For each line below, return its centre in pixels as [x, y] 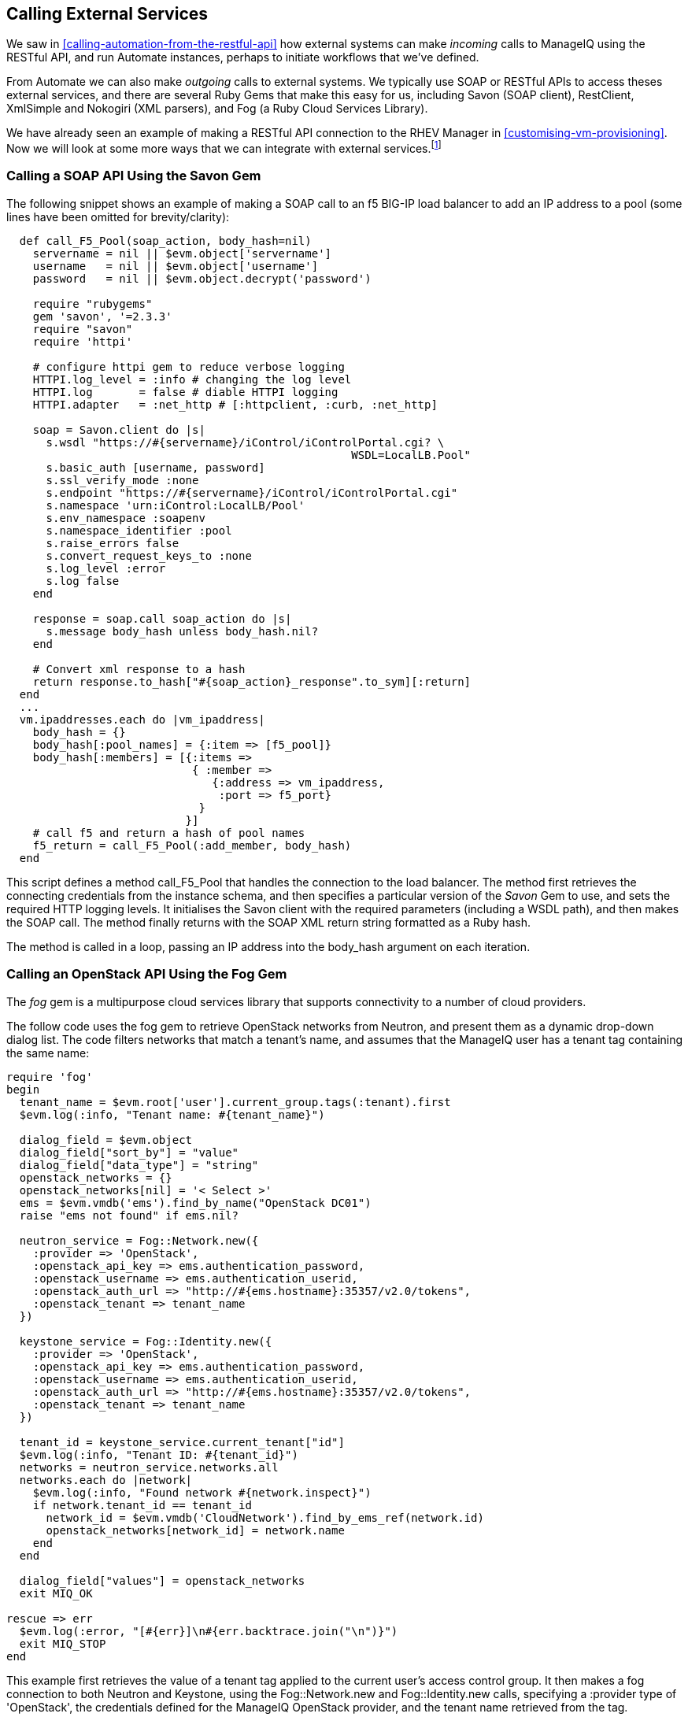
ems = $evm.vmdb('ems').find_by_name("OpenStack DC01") [195, 1203]
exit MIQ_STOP [63, 1643]
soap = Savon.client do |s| [119, 429]
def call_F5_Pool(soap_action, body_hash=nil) [165, 241]
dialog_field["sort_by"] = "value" [129, 1152]
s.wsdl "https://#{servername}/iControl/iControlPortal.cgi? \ [245, 442]
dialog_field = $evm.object [106, 1140]
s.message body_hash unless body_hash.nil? [182, 631]
